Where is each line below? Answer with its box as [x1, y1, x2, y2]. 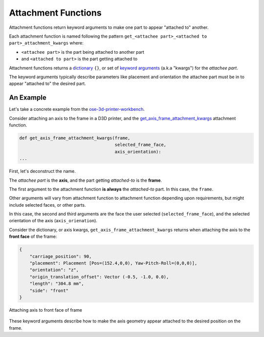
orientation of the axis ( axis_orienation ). [9, 218, 98, 224]
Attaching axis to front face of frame [9, 307, 83, 313]
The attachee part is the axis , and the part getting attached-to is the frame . [9, 177, 162, 183]
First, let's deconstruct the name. [9, 168, 76, 174]
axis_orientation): [114, 149, 161, 154]
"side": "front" [29, 288, 68, 293]
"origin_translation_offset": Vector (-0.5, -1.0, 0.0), [29, 274, 169, 279]
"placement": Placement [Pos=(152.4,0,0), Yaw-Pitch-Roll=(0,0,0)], [29, 260, 198, 266]
